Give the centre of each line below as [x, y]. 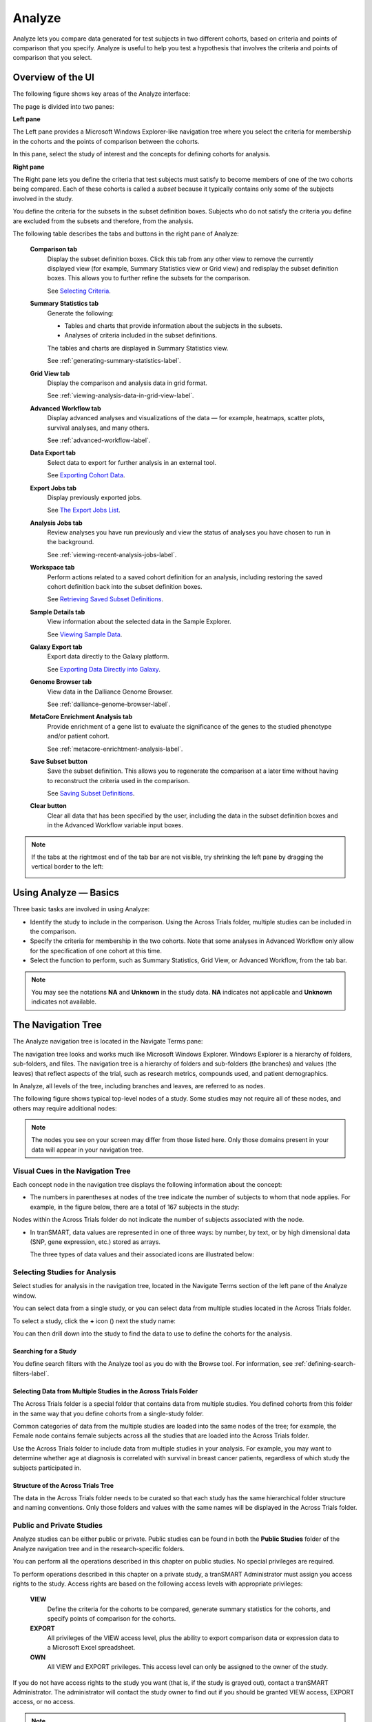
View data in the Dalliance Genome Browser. [110, 692]
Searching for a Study [45, 1351]
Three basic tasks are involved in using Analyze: [81, 909]
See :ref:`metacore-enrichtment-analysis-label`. [115, 749]
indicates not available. [64, 1002]
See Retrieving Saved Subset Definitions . [105, 599]
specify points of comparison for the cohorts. [112, 1619]
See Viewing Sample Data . [85, 634]
